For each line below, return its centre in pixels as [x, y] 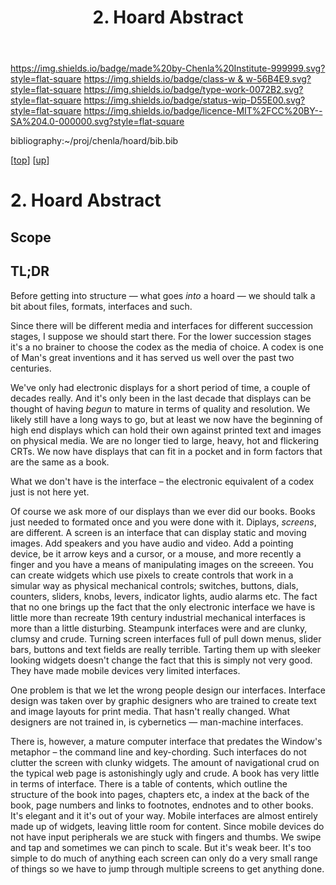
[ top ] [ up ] [30, 160]
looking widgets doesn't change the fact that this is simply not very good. [161, 660]
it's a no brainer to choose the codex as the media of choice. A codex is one [167, 347]
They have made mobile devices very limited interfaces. [125, 670]
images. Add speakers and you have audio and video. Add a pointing [152, 543]
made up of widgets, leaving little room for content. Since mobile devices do [167, 826]
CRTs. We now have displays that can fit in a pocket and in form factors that [166, 451]
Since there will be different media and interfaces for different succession [162, 325]
